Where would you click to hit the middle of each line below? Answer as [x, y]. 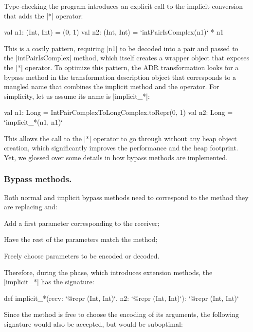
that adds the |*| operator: [44, 15]
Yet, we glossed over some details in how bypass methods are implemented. [116, 157]
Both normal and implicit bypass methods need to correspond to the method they [126, 197]
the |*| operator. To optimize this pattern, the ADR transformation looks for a [121, 67]
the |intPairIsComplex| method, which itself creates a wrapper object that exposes [126, 58]
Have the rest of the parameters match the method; [81, 239]
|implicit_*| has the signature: [49, 282]
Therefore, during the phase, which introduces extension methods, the [108, 272]
